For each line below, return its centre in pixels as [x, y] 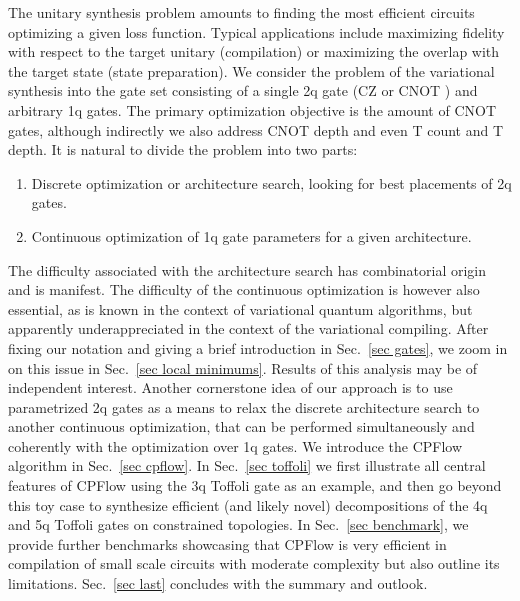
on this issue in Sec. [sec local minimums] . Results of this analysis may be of [243, 367]
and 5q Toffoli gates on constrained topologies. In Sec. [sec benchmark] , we [238, 524]
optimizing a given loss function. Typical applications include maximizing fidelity [256, 31]
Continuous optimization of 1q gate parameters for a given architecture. [251, 235]
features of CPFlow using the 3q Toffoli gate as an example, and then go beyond [255, 485]
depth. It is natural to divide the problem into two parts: [183, 149]
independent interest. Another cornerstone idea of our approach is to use [230, 387]
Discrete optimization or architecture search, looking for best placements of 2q [271, 182]
